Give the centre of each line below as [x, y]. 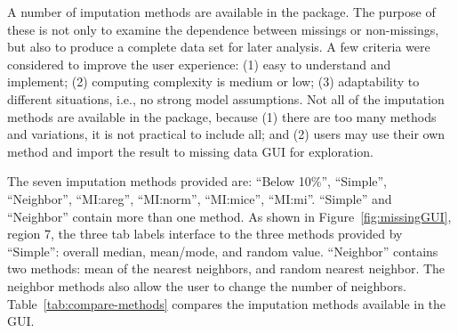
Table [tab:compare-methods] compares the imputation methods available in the [227, 303]
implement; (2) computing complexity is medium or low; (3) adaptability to [213, 81]
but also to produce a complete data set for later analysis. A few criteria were [219, 47]
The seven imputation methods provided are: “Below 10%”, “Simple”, [197, 181]
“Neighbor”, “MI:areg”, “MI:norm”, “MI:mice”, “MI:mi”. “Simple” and [200, 198]
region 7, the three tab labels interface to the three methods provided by [205, 234]
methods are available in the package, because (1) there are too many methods [222, 116]
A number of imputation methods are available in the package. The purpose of [221, 12]
